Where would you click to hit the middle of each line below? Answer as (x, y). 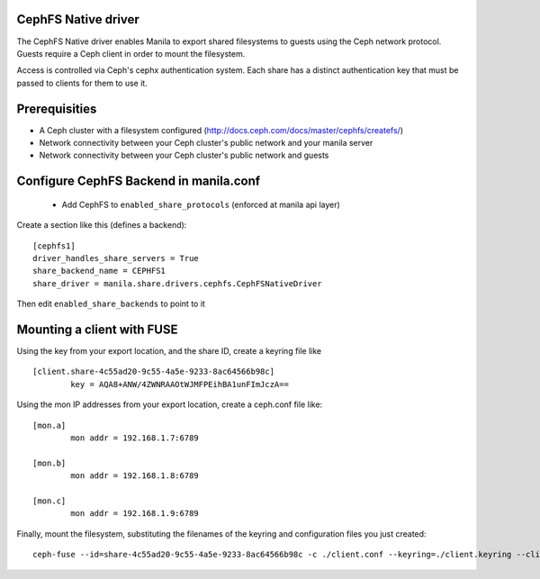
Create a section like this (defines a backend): (102, 225)
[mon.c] (49, 501)
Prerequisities (57, 109)
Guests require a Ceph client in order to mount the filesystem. (131, 53)
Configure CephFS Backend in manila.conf (139, 181)
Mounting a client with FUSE (97, 329)
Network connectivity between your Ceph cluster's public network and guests (184, 155)
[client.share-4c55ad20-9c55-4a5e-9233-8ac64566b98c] (153, 372)
